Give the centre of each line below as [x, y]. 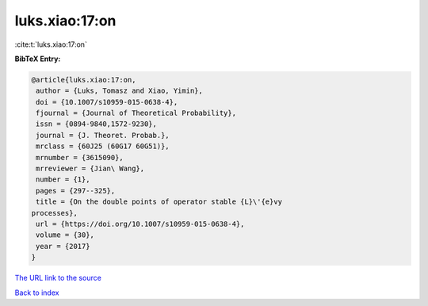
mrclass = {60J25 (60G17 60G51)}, [103, 146]
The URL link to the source [58, 278]
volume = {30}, [65, 235]
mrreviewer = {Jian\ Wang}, [90, 169]
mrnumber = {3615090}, [80, 157]
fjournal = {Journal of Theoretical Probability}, [136, 113]
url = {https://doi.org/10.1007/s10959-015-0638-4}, [140, 224]
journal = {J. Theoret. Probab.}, [103, 135]
